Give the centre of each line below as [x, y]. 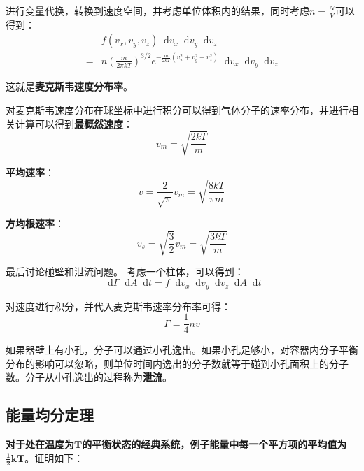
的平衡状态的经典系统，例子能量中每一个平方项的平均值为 [215, 444]
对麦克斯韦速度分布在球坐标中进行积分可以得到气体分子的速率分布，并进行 [177, 110]
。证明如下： [54, 457]
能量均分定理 [50, 415]
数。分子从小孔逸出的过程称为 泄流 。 [89, 377]
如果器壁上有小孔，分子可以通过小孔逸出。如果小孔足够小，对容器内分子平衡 [182, 350]
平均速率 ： [30, 172]
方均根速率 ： [35, 223]
